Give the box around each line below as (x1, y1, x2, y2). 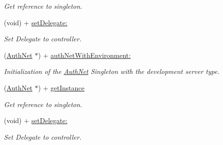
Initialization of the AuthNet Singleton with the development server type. (4, 66, 220, 76)
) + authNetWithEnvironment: (38, 50, 131, 60)
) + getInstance (38, 82, 85, 92)
